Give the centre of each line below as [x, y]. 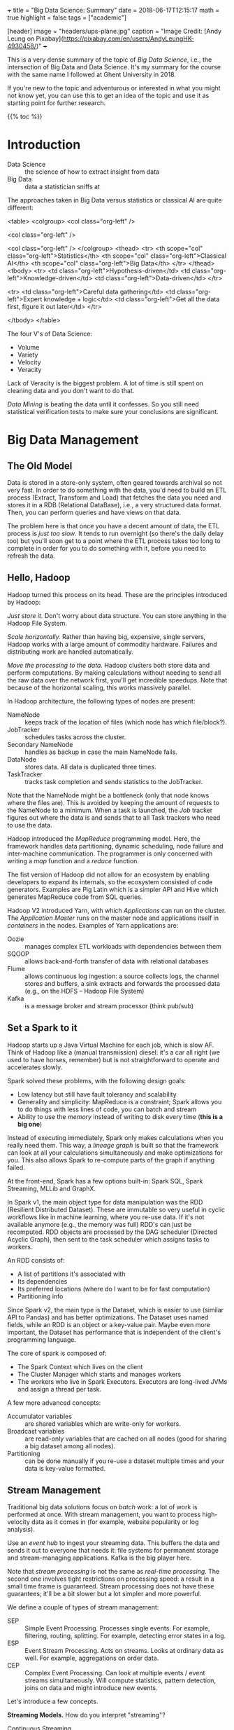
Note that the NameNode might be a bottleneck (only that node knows [108, 795]
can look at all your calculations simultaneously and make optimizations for [115, 1153]
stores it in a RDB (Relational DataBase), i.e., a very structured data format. [115, 504]
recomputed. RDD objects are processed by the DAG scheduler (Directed [112, 1232]
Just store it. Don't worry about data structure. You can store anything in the [117, 615]
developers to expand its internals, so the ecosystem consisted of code [110, 881]
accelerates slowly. [35, 1067]
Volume [28, 347]
